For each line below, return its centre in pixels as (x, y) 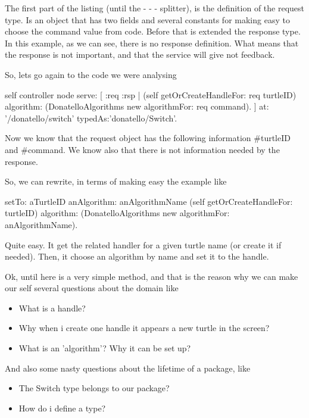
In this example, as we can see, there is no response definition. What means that (152, 43)
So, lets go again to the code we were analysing (91, 74)
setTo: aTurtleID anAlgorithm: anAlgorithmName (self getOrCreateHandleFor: (149, 201)
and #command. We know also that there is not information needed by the (142, 149)
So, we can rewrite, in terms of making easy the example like (116, 181)
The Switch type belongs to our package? (94, 388)
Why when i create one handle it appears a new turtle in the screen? (144, 328)
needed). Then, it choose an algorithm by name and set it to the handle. (137, 256)
